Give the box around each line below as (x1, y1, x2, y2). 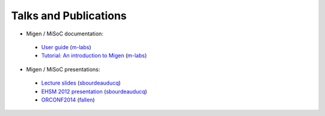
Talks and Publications (11, 9, 127, 22)
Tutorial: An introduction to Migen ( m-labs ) (41, 52, 147, 60)
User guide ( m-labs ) (41, 43, 91, 50)
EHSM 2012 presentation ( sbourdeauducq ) (41, 88, 147, 95)
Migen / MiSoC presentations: (26, 66, 101, 73)
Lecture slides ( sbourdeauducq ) (41, 79, 121, 87)
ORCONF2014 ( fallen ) (41, 96, 95, 103)
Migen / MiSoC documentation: (26, 30, 104, 37)
